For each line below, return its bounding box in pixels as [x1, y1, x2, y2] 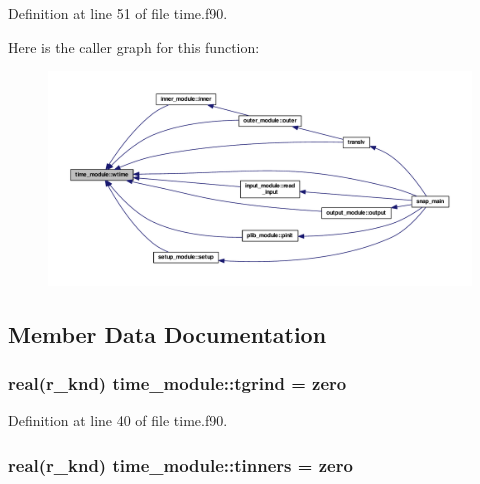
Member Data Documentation [8, 318, 327, 349]
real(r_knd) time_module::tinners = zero [8, 452, 353, 477]
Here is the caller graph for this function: [8, 36, 260, 57]
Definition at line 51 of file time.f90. [8, 3, 228, 23]
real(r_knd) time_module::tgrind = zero [8, 370, 347, 395]
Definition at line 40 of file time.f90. [8, 410, 228, 431]
